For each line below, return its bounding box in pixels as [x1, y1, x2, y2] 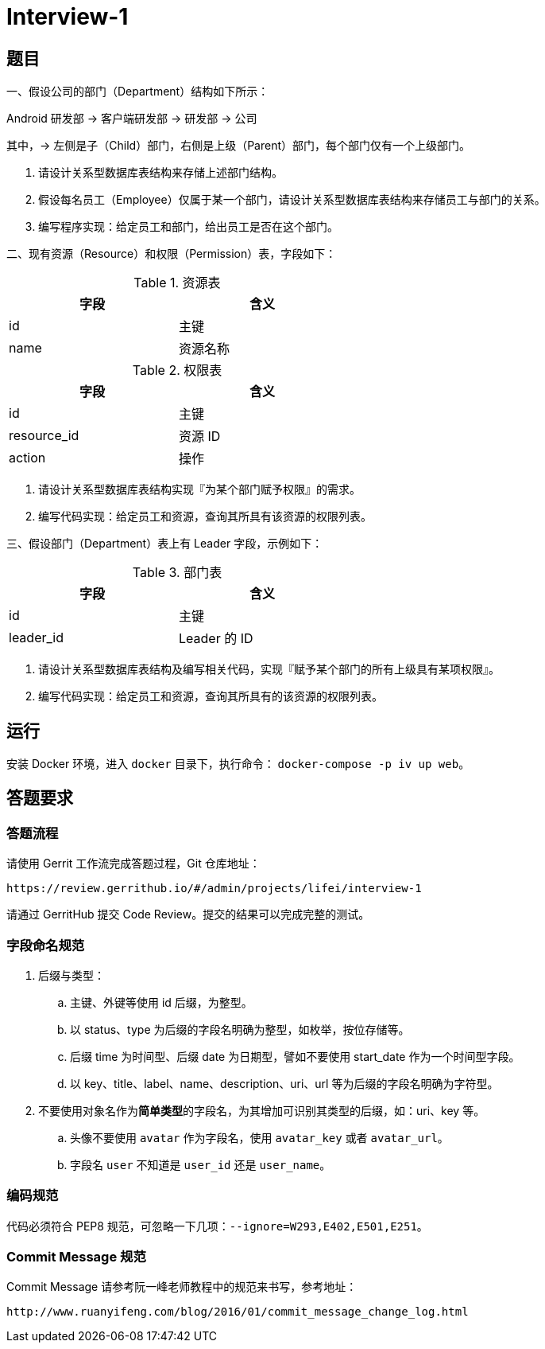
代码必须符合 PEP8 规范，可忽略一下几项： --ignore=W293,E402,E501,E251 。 [6, 1218, 428, 1233]
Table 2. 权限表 [132, 362, 222, 379]
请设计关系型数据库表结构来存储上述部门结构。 [38, 166, 283, 180]
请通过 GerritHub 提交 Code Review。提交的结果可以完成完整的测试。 [6, 907, 370, 922]
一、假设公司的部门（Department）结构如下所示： [6, 84, 269, 99]
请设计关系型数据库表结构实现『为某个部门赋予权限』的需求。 [38, 482, 361, 497]
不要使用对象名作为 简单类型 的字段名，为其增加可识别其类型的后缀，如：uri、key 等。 [38, 1103, 485, 1117]
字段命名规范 [6, 937, 85, 953]
